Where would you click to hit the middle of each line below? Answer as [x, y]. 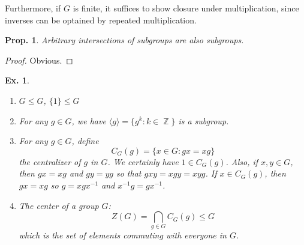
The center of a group [59, 205]
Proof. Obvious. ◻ [39, 60]
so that [129, 173]
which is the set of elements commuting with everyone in [123, 235]
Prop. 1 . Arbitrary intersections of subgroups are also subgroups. [124, 40]
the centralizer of [50, 161]
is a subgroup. [204, 120]
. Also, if [242, 161]
